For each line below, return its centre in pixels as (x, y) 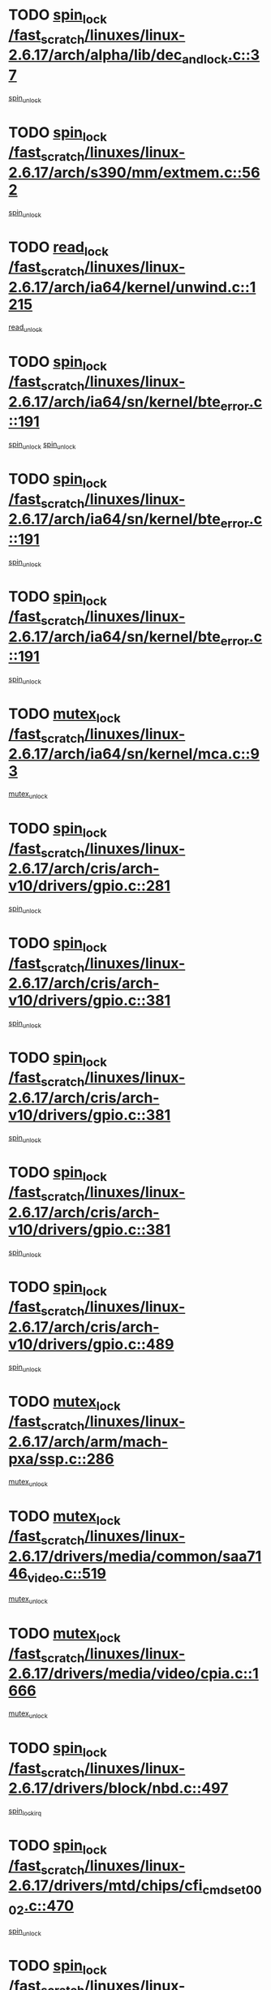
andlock (205, 59)
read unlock (26, 328)
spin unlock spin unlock (42, 446)
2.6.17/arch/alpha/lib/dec (95, 55)
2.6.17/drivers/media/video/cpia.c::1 (134, 1674)
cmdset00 (232, 1889)
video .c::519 (67, 1575)
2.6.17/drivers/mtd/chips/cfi (105, 1886)
